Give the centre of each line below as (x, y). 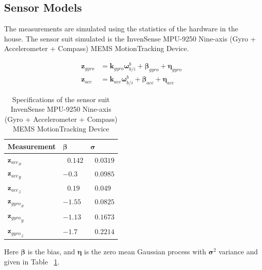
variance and (238, 251)
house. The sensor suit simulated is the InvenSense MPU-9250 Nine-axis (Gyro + (130, 38)
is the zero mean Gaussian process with (145, 251)
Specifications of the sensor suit (61, 99)
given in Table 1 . (32, 261)
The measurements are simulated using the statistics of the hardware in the (121, 29)
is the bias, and (51, 251)
